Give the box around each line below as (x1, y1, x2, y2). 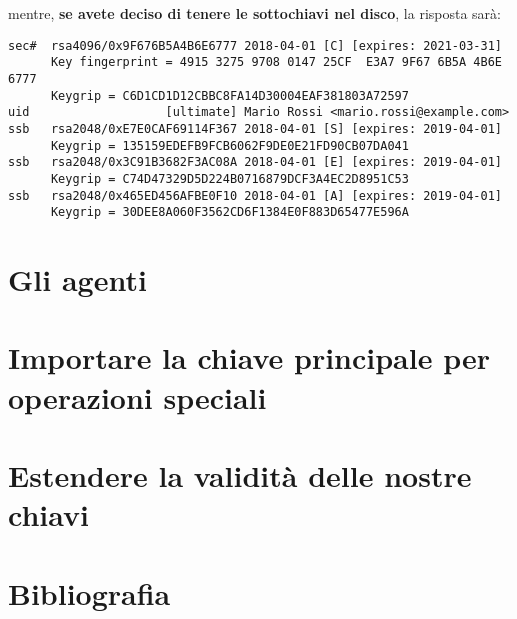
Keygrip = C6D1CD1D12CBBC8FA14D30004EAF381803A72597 (50, 88, 409, 103)
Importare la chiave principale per (8, 337, 490, 378)
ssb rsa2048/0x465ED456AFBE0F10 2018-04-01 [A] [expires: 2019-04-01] (8, 188, 502, 203)
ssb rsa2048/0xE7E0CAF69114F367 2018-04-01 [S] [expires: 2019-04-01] (8, 121, 502, 136)
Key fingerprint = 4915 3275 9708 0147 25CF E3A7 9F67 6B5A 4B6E (50, 55, 502, 70)
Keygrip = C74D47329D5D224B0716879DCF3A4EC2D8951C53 (50, 171, 409, 186)
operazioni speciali (8, 376, 267, 417)
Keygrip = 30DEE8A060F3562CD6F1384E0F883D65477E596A (50, 205, 409, 220)
